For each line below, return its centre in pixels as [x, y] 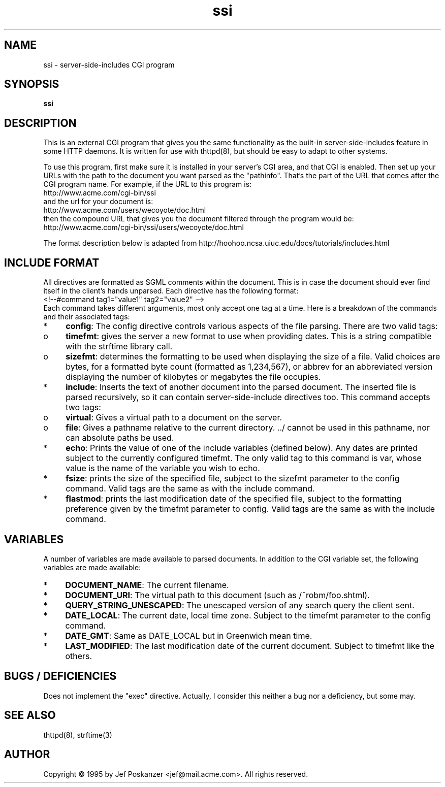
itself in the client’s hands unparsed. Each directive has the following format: [171, 291]
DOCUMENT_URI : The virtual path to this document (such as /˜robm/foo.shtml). [217, 595]
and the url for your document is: [98, 202]
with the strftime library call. [119, 347]
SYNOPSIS [32, 84]
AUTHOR [27, 755]
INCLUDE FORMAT [52, 263]
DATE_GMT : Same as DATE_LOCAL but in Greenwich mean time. [189, 635]
